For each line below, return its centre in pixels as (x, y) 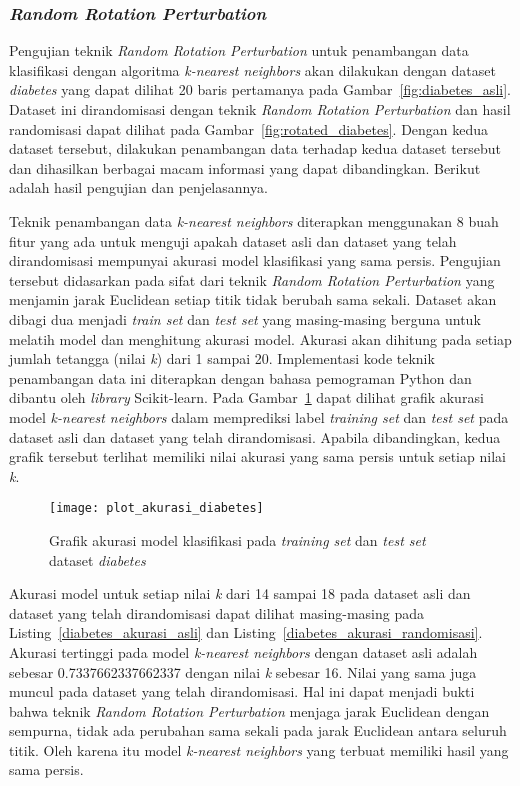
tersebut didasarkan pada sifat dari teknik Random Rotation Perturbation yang (252, 279)
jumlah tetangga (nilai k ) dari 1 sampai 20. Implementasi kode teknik (222, 358)
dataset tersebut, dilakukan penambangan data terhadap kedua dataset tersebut (255, 148)
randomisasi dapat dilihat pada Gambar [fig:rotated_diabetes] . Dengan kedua (249, 128)
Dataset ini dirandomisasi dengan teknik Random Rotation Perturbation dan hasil (260, 109)
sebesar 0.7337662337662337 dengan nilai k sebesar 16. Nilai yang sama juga (243, 671)
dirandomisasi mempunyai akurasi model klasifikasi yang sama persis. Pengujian (255, 260)
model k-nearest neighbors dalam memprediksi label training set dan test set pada (259, 416)
